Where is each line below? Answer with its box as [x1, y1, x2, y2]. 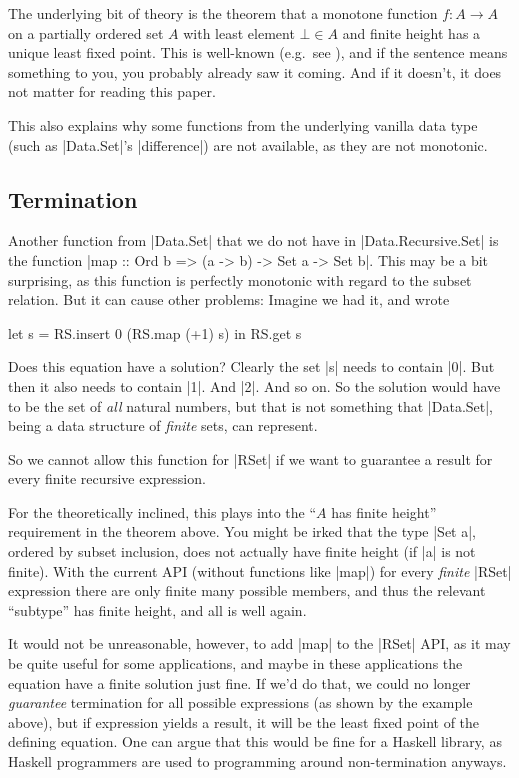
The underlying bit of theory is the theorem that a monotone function [8, 3, 438, 23]
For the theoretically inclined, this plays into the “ [8, 501, 317, 522]
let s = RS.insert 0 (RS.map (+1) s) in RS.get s [8, 322, 302, 343]
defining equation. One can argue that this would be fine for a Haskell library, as [8, 731, 502, 752]
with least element [183, 22, 295, 43]
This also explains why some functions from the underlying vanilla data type [8, 114, 478, 135]
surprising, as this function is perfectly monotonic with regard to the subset [8, 269, 472, 290]
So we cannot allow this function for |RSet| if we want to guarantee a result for [8, 448, 493, 469]
